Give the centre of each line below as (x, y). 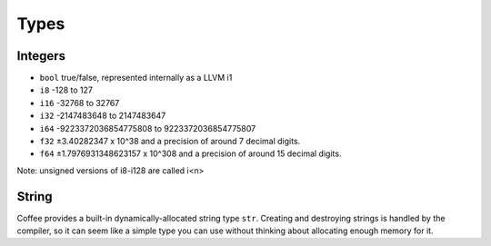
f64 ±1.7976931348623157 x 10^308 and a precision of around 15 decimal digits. (190, 153)
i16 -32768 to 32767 (80, 103)
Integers (41, 56)
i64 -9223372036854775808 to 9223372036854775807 (148, 128)
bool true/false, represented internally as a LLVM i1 (136, 78)
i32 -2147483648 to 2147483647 (103, 116)
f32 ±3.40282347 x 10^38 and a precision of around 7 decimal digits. (170, 142)
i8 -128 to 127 (66, 90)
